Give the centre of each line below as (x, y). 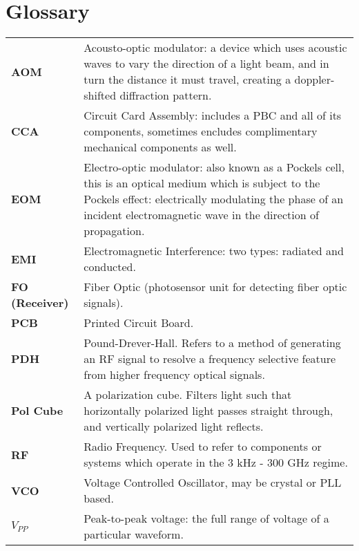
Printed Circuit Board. (139, 323)
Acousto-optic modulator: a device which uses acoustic (215, 48)
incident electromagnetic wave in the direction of (201, 215)
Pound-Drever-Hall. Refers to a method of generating (212, 343)
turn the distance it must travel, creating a (187, 80)
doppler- (314, 80)
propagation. (114, 231)
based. (99, 498)
